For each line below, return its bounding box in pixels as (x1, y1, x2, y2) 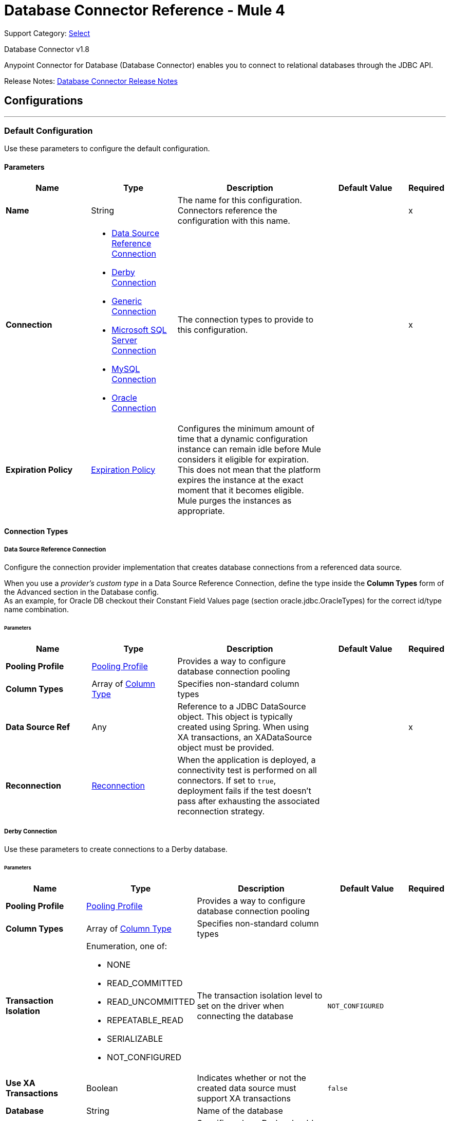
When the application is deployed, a (177, 754, 316, 765)
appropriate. (177, 505, 225, 516)
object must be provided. (177, 742, 274, 753)
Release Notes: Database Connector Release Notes (4, 76, 178, 85)
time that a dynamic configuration (177, 433, 308, 444)
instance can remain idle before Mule (177, 443, 321, 454)
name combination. (4, 604, 69, 614)
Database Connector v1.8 (4, 44, 89, 54)
